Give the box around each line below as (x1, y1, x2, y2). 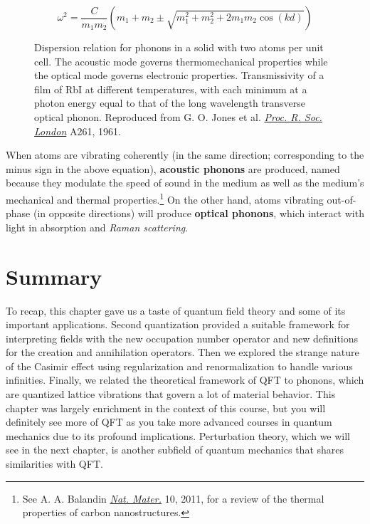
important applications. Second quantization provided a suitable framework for (6, 317, 350, 332)
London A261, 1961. (34, 123, 121, 138)
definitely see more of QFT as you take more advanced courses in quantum (6, 414, 332, 429)
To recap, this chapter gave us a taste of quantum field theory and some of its (6, 303, 346, 318)
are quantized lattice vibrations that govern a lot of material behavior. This (6, 387, 336, 402)
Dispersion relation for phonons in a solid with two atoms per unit (34, 40, 324, 54)
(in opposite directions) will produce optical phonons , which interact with (33, 206, 364, 221)
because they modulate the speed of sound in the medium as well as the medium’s (6, 175, 364, 190)
